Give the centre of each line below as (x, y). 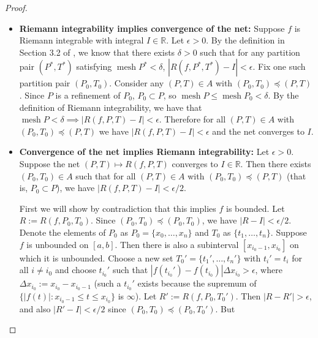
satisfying (94, 66)
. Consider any (137, 83)
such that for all (106, 175)
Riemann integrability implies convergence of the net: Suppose (152, 28)
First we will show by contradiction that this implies (118, 208)
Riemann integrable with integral (81, 40)
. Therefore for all (192, 119)
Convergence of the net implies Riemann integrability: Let (144, 152)
